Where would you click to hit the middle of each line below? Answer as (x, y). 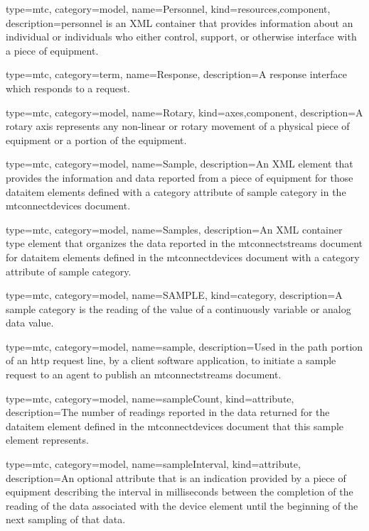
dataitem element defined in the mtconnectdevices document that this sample (175, 426)
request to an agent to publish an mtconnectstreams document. (144, 374)
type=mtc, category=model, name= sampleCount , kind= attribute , (150, 398)
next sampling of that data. (66, 519)
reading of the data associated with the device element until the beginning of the (182, 505)
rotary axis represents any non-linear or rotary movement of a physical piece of (178, 126)
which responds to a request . (68, 88)
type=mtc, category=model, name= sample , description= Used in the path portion (184, 346)
